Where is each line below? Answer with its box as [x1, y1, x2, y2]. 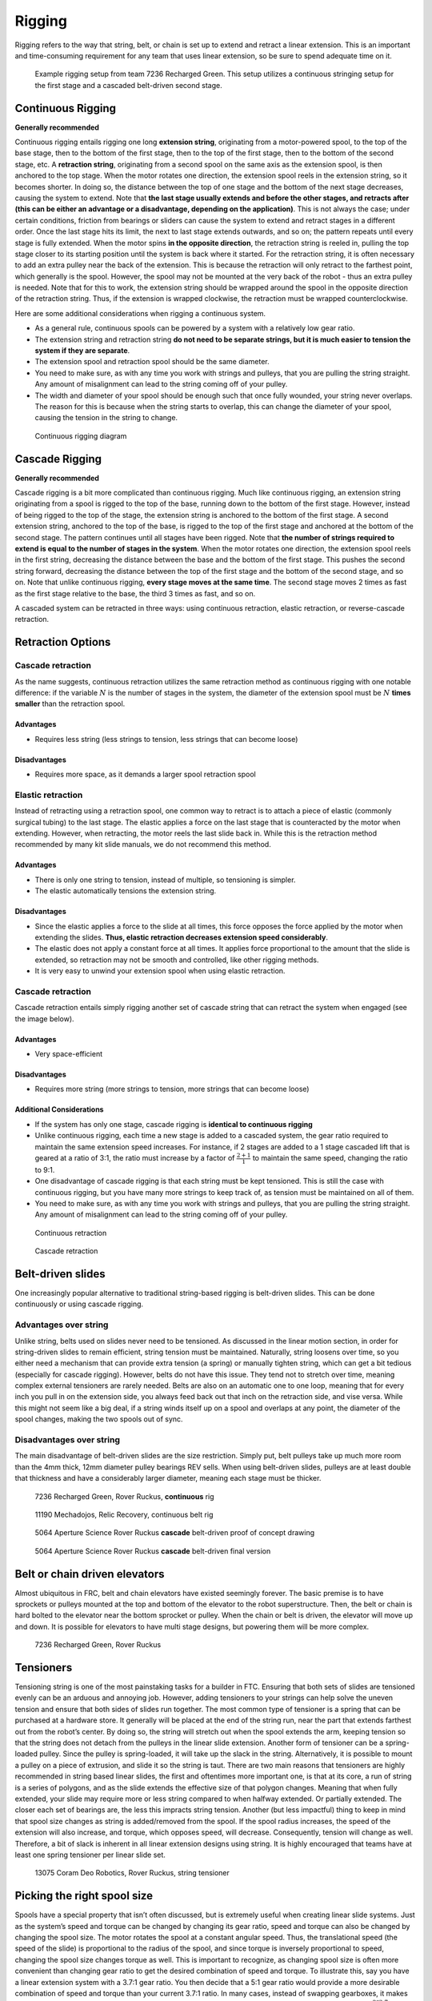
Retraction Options [14, 636, 111, 649]
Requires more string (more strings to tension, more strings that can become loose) [34, 1085, 310, 1094]
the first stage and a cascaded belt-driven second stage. [34, 80, 223, 90]
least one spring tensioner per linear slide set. [14, 1850, 166, 1859]
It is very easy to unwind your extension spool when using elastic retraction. [34, 966, 286, 976]
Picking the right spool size [14, 1889, 154, 1903]
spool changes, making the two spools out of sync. [14, 1414, 183, 1424]
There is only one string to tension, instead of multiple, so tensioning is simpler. [34, 875, 296, 884]
